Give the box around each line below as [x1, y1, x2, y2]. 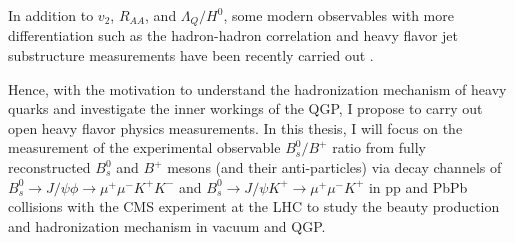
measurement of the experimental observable [8, 137, 281, 158]
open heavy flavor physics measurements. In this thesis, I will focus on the [8, 117, 463, 138]
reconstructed [8, 157, 91, 178]
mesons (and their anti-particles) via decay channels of [167, 157, 502, 178]
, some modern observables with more [223, 5, 454, 25]
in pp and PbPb [368, 176, 468, 197]
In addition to [8, 5, 94, 25]
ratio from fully [332, 137, 427, 158]
